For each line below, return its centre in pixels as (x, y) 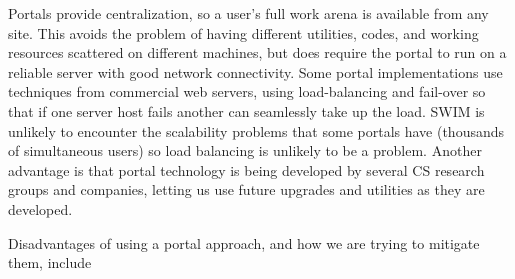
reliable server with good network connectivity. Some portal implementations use (255, 71)
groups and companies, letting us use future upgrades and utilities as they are (246, 189)
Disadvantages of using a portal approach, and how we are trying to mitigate (244, 242)
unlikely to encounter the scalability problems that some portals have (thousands (256, 130)
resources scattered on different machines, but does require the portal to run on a (257, 52)
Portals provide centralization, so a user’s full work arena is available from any (248, 13)
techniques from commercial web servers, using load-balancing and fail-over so (247, 91)
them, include (50, 262)
